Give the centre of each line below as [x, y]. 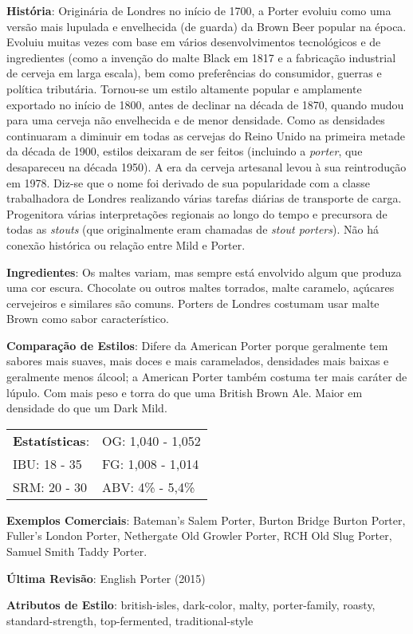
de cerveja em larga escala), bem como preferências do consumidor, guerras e [194, 73]
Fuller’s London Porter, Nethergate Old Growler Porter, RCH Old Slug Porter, [199, 536]
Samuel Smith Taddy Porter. [77, 551]
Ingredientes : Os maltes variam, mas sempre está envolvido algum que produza [204, 272]
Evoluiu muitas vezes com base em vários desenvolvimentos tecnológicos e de [194, 42]
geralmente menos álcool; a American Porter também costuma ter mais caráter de [207, 377]
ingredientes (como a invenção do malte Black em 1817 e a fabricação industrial [201, 57]
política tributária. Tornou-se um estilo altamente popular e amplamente [184, 88]
